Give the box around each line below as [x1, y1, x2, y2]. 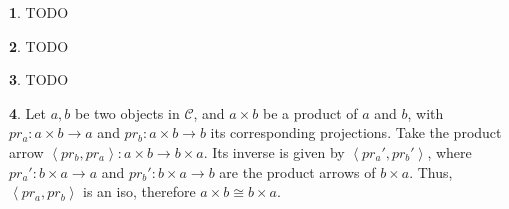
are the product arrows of [219, 161, 376, 182]
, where [427, 141, 472, 162]
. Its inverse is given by [203, 141, 345, 162]
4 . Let [9, 102, 47, 123]
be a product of [262, 102, 358, 123]
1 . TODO [9, 2, 69, 22]
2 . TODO [9, 35, 69, 56]
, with [407, 102, 444, 123]
